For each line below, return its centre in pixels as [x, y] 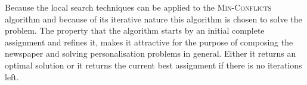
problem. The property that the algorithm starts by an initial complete [135, 30]
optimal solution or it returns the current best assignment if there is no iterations [153, 65]
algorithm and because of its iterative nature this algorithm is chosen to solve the [153, 19]
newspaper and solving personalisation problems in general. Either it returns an [151, 53]
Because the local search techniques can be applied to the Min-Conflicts [138, 7]
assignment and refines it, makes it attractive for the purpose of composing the [149, 42]
